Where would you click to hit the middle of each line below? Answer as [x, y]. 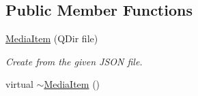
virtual [19, 84]
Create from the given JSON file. [74, 61]
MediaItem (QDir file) [52, 38]
